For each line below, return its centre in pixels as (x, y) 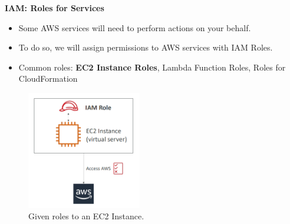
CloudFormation (48, 78)
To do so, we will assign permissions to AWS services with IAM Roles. (146, 47)
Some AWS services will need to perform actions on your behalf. (135, 27)
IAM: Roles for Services (55, 8)
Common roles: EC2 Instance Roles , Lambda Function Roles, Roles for (152, 67)
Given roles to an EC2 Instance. (86, 216)
